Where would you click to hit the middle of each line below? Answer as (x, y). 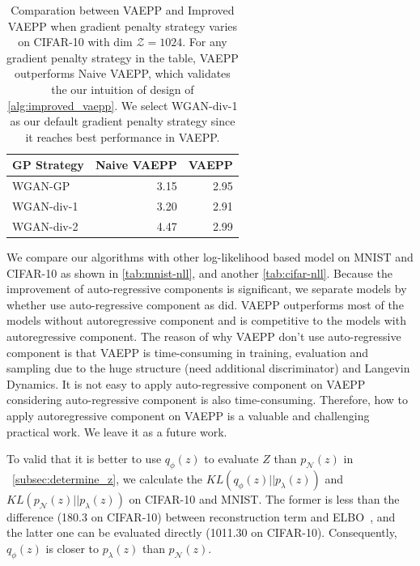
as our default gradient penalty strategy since (123, 121)
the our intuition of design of (123, 89)
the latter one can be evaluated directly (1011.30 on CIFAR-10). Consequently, (202, 532)
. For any (205, 42)
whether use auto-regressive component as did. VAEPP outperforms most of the (205, 304)
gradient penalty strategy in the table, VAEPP (123, 57)
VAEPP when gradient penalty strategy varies (123, 26)
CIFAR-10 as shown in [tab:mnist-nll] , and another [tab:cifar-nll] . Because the (200, 272)
